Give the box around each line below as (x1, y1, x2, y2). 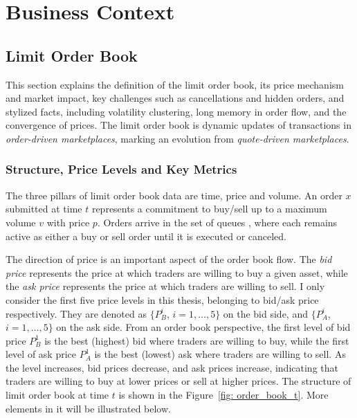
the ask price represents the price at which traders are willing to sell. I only (6, 279, 325, 293)
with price (46, 215, 90, 229)
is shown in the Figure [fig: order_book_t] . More (118, 388, 329, 402)
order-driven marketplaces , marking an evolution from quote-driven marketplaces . (6, 131, 349, 145)
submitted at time (6, 201, 82, 216)
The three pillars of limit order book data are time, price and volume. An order (6, 188, 342, 202)
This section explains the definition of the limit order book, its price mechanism (6, 77, 344, 91)
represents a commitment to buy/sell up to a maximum (91, 201, 327, 216)
